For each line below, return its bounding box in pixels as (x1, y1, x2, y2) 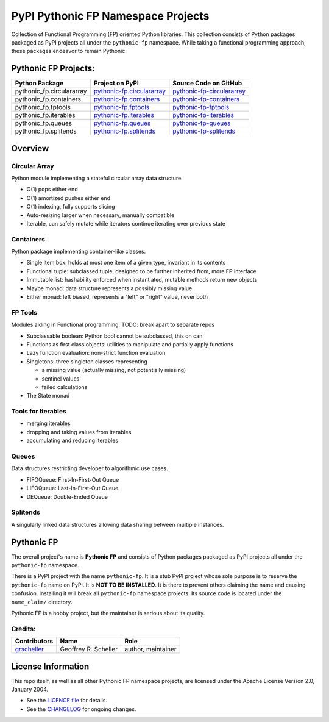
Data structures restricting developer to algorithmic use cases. (11, 465, 168, 472)
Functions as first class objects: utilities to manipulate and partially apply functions (26, 340, 234, 348)
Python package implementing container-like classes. (11, 248, 146, 256)
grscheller (15, 645, 44, 654)
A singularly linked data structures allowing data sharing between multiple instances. (11, 521, 224, 528)
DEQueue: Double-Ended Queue (26, 493, 108, 500)
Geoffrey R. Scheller (60, 645, 118, 654)
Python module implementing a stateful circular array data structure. (11, 174, 183, 182)
